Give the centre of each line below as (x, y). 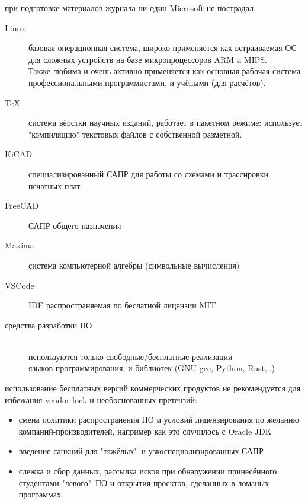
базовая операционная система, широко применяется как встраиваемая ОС (163, 48)
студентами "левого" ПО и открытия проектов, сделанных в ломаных (144, 482)
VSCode (20, 285)
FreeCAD (22, 205)
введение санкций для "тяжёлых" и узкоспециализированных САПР (141, 451)
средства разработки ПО (49, 325)
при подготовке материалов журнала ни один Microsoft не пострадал (129, 8)
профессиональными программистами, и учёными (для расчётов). (147, 82)
